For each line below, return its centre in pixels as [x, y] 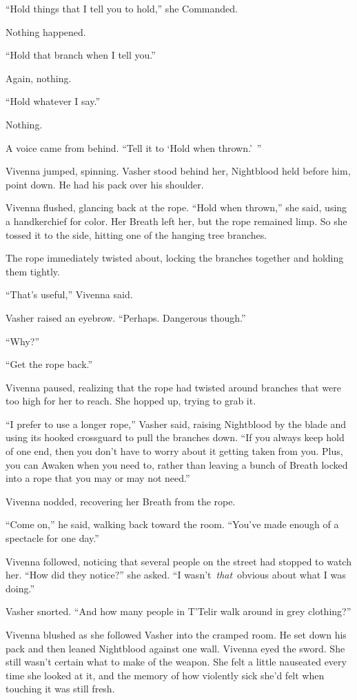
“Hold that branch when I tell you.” [81, 55]
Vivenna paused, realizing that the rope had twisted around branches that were [173, 387]
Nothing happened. [46, 31]
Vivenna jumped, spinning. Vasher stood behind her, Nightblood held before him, [178, 171]
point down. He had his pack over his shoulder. [105, 184]
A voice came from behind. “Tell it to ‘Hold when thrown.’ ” [134, 147]
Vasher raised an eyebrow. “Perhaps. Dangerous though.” [126, 317]
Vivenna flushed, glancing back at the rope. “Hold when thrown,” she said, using [176, 207]
